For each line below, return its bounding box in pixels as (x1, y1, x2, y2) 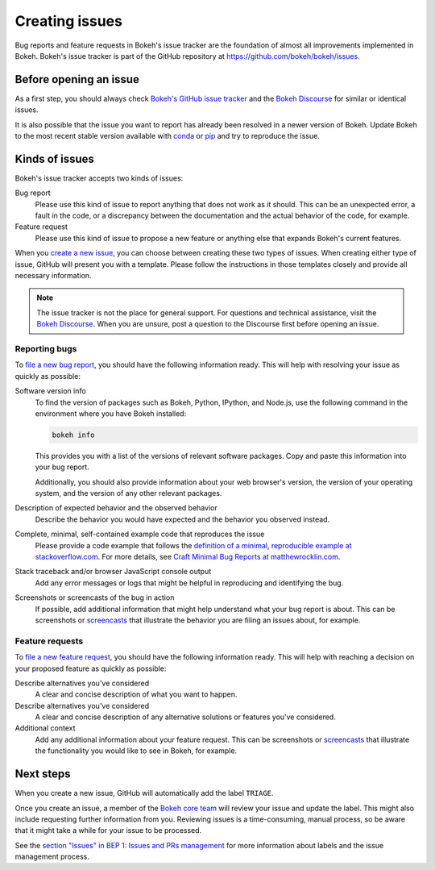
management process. (14, 851, 90, 862)
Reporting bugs (14, 343, 77, 354)
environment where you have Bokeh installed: (35, 408, 187, 418)
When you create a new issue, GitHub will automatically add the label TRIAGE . (14, 789, 274, 798)
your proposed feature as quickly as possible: (14, 664, 167, 673)
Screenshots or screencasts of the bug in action (14, 593, 175, 602)
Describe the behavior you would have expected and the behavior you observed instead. (35, 514, 330, 524)
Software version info (14, 386, 86, 396)
